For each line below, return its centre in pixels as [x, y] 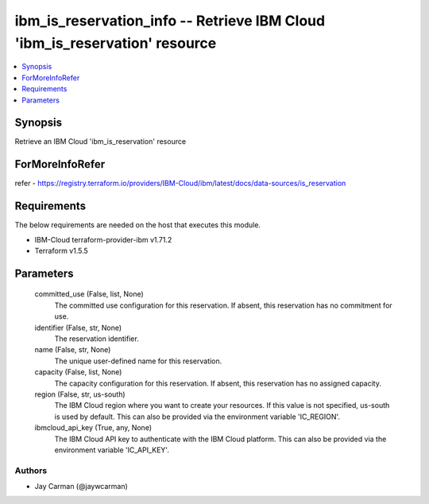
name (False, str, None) [73, 350]
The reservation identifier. [97, 339]
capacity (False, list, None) [78, 372]
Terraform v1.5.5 [62, 251]
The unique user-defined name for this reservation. [138, 361]
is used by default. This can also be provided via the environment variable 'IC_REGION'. [197, 417]
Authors [31, 471]
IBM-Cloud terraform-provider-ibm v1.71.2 [103, 239]
